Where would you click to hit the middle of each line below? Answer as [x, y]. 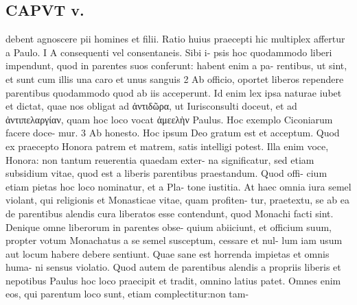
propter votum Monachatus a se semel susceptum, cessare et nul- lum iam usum [174, 240]
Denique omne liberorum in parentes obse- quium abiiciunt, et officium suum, [169, 227]
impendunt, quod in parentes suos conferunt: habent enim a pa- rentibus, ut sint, [176, 65]
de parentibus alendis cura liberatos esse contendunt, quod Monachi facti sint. [170, 213]
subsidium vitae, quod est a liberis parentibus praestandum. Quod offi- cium [166, 173]
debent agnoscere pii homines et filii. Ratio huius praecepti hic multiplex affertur [175, 39]
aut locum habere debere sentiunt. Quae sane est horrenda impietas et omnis [168, 253]
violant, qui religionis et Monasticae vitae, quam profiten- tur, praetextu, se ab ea [177, 200]
